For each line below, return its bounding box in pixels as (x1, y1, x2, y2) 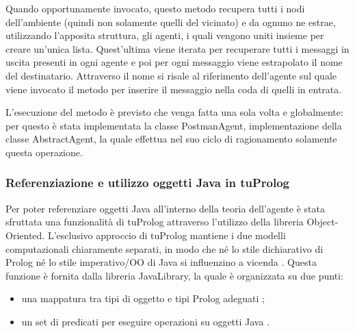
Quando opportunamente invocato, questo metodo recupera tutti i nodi (5, 1, 305, 15)
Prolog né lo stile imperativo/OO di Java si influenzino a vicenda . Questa (5, 255, 317, 269)
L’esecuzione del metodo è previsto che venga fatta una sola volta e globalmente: (5, 105, 343, 119)
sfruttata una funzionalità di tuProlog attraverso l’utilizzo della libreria (5, 214, 304, 229)
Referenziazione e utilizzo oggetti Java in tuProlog (5, 174, 290, 191)
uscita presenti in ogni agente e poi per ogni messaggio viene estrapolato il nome (5, 55, 343, 69)
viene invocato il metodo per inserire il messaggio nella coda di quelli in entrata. (5, 82, 342, 96)
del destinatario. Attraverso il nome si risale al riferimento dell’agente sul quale (5, 68, 337, 82)
